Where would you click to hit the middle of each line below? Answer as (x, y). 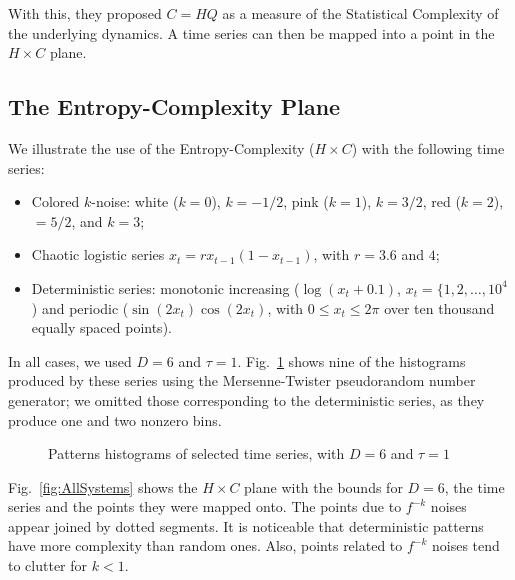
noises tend (466, 545)
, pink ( (306, 201)
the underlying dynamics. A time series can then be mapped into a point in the (251, 32)
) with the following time (428, 147)
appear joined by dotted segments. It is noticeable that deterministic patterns (246, 525)
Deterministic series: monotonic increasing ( (165, 287)
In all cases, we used (70, 360)
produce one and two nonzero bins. (115, 419)
